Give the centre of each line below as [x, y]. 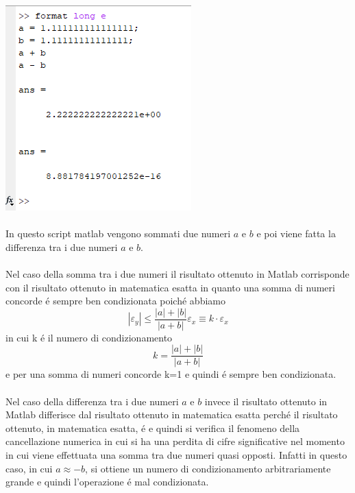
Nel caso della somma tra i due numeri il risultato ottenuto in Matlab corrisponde [177, 273]
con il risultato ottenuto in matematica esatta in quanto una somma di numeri [170, 287]
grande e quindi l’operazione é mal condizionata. [107, 482]
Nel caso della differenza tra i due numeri [92, 401]
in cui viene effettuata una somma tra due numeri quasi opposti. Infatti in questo [176, 455]
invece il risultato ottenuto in [266, 401]
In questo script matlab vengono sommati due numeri [118, 233]
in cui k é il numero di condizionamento [89, 337]
